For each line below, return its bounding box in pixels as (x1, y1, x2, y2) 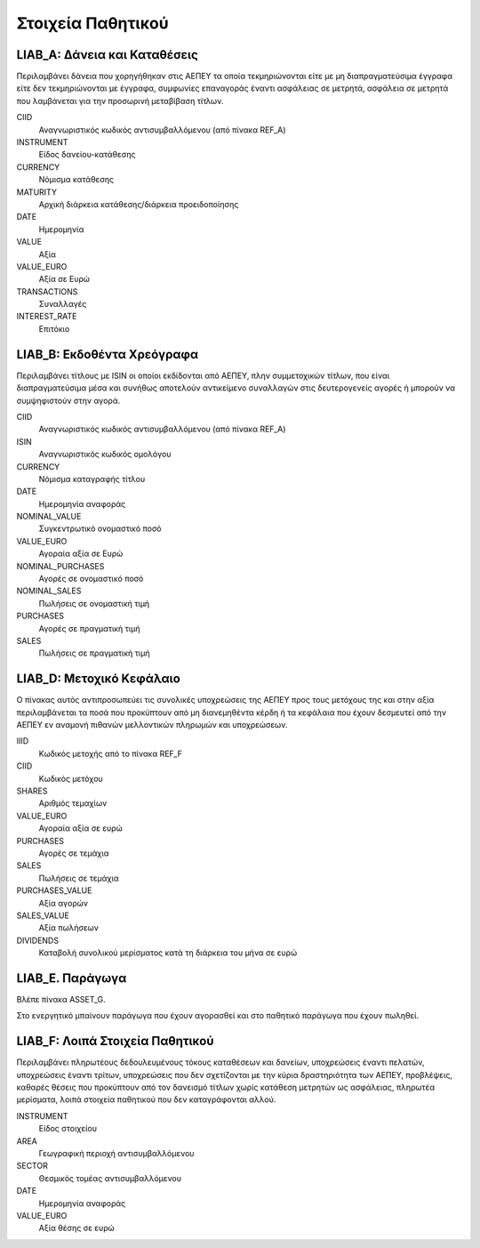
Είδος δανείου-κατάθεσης (38, 149, 137, 160)
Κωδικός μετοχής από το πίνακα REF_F (38, 748, 182, 759)
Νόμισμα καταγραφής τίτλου (38, 473, 146, 484)
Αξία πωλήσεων (38, 922, 100, 933)
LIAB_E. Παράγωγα (16, 970, 127, 986)
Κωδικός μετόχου (38, 773, 104, 784)
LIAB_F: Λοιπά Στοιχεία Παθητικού (16, 1034, 214, 1049)
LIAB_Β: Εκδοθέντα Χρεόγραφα (16, 347, 199, 362)
